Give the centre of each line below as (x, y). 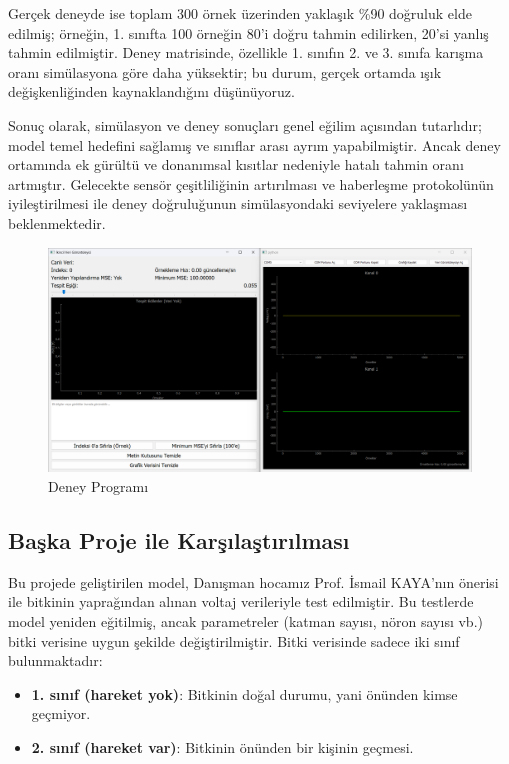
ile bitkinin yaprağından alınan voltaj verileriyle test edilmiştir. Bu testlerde (241, 601)
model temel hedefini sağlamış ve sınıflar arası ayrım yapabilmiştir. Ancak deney (254, 144)
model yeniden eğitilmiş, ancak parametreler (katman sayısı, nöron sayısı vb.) (245, 620)
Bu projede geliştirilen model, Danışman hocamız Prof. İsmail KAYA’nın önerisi (253, 581)
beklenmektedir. (57, 222)
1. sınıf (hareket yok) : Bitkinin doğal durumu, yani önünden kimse (244, 693)
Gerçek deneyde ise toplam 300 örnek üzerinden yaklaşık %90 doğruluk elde (240, 13)
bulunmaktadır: (55, 660)
